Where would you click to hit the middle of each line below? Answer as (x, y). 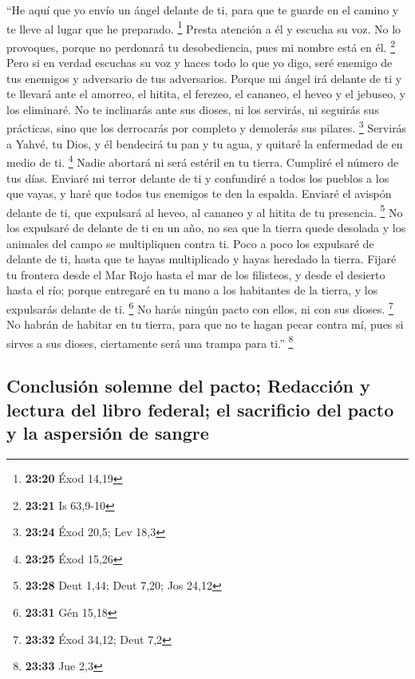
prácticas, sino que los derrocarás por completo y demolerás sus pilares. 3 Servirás (207, 127)
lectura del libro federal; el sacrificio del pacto (200, 409)
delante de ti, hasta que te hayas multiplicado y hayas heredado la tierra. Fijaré (202, 259)
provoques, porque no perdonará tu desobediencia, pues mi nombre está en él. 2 (201, 45)
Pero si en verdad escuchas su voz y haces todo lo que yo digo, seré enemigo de (200, 63)
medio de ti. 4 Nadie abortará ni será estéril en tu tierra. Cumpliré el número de (203, 161)
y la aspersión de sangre (108, 433)
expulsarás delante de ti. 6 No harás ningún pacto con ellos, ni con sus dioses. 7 (200, 307)
